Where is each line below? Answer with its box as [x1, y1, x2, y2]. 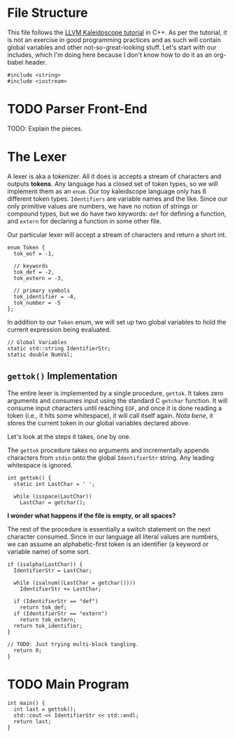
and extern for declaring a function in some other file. [7, 216, 162, 225]
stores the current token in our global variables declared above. [7, 419, 190, 427]
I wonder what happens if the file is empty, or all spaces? [7, 511, 176, 520]
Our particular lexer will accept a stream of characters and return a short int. [7, 230, 227, 239]
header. [24, 58, 48, 66]
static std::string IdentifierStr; [7, 345, 111, 352]
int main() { [7, 699, 45, 706]
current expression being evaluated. [7, 325, 112, 334]
